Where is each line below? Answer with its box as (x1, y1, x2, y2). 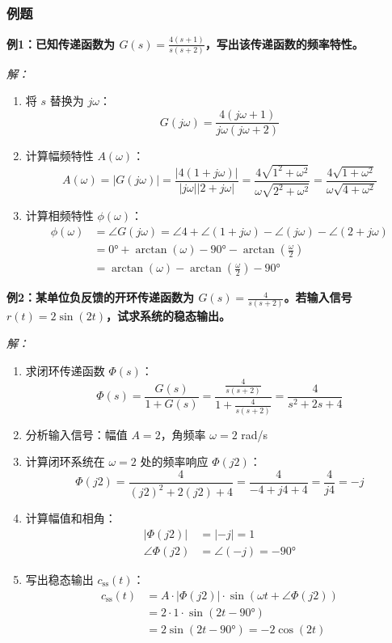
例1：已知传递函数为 (6, 35, 116, 52)
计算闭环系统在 (25, 453, 105, 470)
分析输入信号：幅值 (25, 425, 128, 442)
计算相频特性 (25, 207, 94, 224)
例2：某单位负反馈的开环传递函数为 (6, 289, 195, 306)
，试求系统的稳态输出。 (106, 307, 230, 324)
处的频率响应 (140, 453, 209, 470)
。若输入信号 (284, 289, 352, 306)
